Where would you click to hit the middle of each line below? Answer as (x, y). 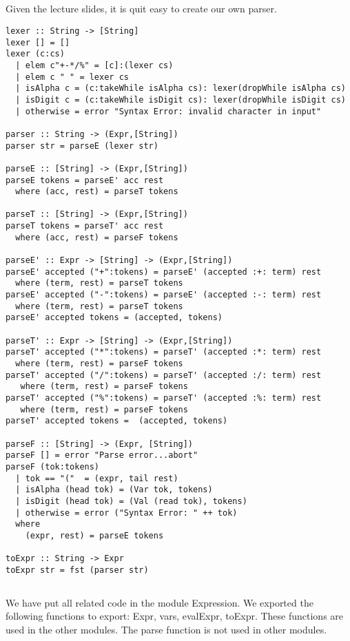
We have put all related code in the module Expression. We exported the (159, 602)
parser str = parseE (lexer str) (82, 146)
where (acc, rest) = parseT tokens (97, 192)
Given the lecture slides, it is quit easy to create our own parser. (141, 9)
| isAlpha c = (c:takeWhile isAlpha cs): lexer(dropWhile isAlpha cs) (181, 88)
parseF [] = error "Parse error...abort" (102, 455)
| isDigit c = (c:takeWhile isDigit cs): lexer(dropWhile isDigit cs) (181, 99)
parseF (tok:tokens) (53, 466)
